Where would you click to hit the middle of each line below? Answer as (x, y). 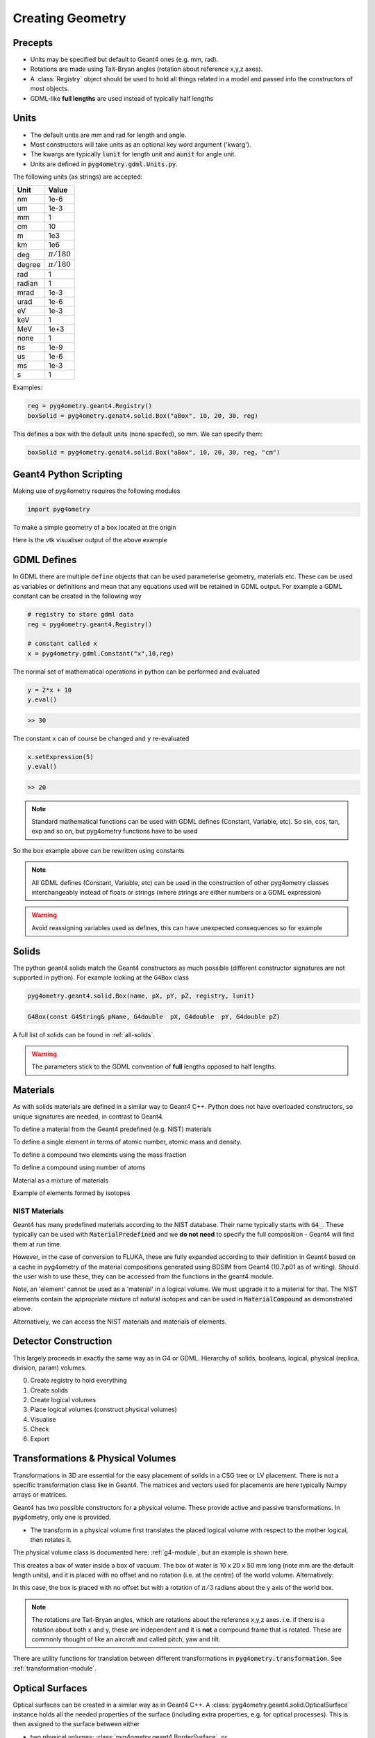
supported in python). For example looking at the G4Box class (101, 977)
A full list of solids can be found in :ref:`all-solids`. (84, 1034)
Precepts (33, 43)
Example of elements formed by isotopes (72, 1193)
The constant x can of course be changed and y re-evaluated (101, 738)
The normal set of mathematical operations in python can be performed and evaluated (136, 672)
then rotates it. (51, 1539)
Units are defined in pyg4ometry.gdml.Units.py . (104, 164)
